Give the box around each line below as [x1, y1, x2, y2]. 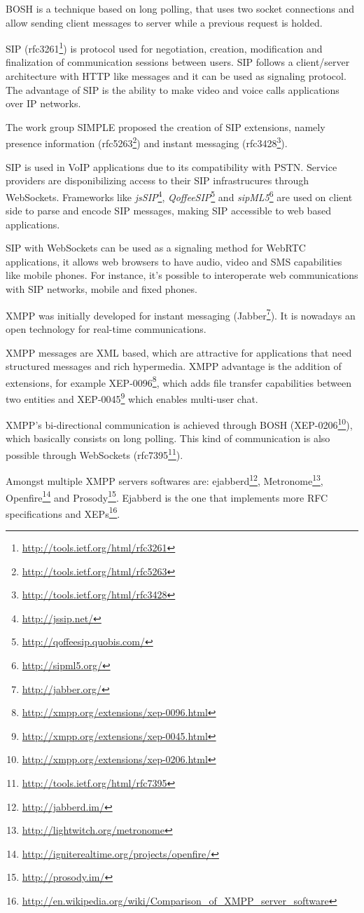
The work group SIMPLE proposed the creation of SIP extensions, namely [6, 119, 325, 134]
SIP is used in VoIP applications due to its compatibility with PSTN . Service [6, 159, 337, 174]
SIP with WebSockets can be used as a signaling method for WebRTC [6, 240, 306, 255]
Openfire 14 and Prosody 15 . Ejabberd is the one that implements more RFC [6, 488, 328, 504]
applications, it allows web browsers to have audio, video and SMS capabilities [6, 254, 342, 268]
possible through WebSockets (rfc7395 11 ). [6, 446, 183, 462]
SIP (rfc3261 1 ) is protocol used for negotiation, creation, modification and [6, 39, 323, 55]
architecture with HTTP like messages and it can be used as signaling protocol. [6, 69, 346, 83]
